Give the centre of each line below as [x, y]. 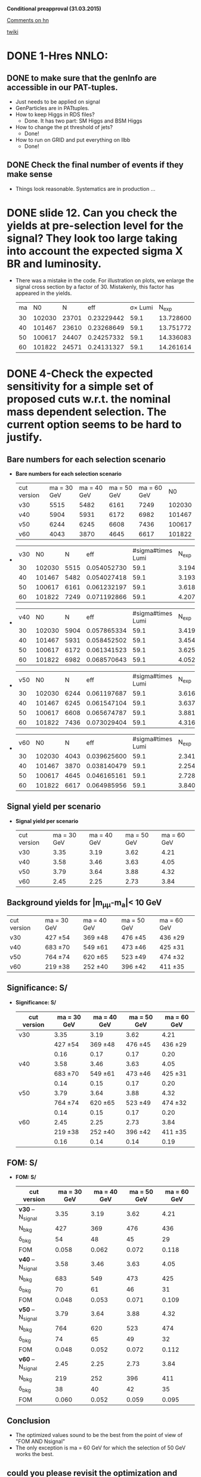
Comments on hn [28, 20]
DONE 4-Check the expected [80, 374]
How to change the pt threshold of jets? [64, 127]
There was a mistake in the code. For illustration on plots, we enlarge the [105, 280]
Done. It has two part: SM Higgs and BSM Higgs [83, 121]
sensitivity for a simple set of [80, 387]
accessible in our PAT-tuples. [62, 87]
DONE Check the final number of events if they [95, 165]
